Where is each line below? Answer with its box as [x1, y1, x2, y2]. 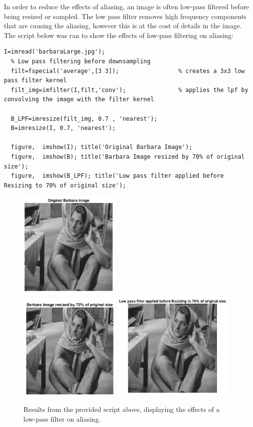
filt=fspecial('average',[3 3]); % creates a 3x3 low [11, 67, 245, 74]
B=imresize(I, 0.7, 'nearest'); [11, 125, 116, 132]
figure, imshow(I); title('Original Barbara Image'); [11, 144, 193, 151]
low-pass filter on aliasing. [23, 414, 101, 424]
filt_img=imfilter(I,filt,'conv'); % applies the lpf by [11, 86, 249, 93]
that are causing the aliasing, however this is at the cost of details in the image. [4, 20, 242, 31]
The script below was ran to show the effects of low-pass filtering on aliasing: [4, 30, 234, 40]
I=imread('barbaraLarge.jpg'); [4, 48, 105, 56]
